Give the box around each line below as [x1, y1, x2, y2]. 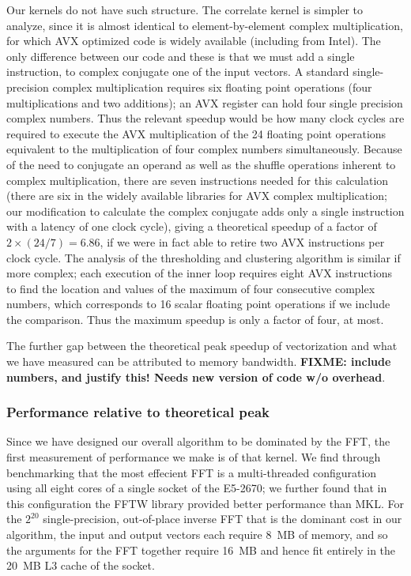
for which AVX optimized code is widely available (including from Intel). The [6, 32, 381, 49]
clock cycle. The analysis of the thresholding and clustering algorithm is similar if [6, 249, 401, 265]
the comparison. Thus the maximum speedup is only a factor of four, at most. [6, 311, 384, 327]
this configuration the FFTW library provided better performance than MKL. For [6, 495, 404, 511]
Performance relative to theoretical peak [6, 402, 270, 422]
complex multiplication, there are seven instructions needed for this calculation [6, 171, 389, 188]
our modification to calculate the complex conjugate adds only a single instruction [6, 202, 405, 219]
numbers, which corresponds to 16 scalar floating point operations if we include [6, 296, 390, 312]
